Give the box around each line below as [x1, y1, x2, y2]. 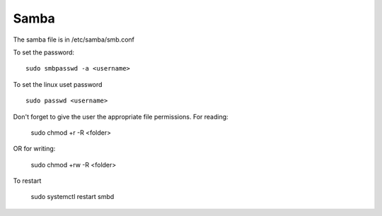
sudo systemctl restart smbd [30, 193, 115, 201]
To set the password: [13, 48, 74, 56]
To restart [13, 176, 42, 185]
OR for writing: [13, 145, 56, 153]
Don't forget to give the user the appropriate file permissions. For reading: [13, 112, 229, 121]
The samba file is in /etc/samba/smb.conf [13, 35, 134, 44]
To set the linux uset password [13, 80, 103, 88]
